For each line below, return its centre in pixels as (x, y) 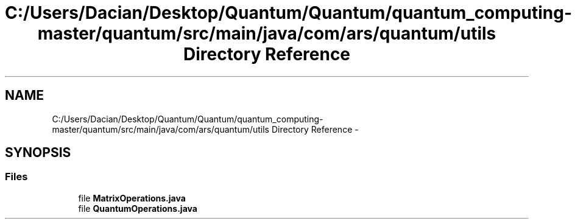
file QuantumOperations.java (138, 208)
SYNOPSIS (38, 153)
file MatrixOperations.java (132, 198)
